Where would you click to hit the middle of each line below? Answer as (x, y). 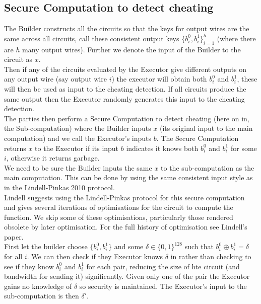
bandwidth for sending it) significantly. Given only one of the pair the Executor (127, 276)
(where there (236, 38)
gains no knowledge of (38, 286)
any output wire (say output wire (55, 79)
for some (244, 148)
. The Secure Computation (198, 138)
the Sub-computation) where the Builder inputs (78, 128)
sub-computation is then (42, 296)
